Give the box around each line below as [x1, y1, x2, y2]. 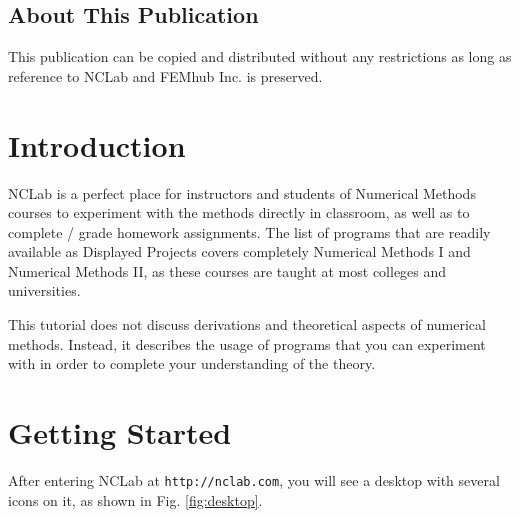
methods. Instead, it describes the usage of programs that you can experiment [8, 333, 486, 354]
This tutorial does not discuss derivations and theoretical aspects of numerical [8, 314, 486, 335]
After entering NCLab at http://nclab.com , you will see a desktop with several [8, 469, 500, 490]
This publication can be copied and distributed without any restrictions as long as [8, 46, 512, 67]
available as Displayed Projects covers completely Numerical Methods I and [8, 241, 471, 262]
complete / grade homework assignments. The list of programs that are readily [8, 221, 491, 242]
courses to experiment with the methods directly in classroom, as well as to [8, 202, 470, 223]
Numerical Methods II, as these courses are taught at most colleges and [8, 260, 447, 281]
